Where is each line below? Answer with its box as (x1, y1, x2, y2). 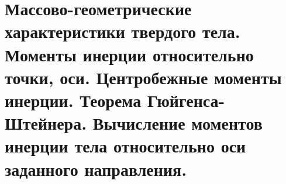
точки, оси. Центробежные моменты (5, 65, 282, 89)
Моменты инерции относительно (5, 42, 254, 66)
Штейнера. (5, 111, 87, 135)
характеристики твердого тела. (5, 19, 240, 43)
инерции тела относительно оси (5, 134, 246, 158)
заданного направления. (5, 157, 187, 180)
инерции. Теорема (5, 88, 142, 112)
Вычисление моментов (92, 111, 263, 135)
